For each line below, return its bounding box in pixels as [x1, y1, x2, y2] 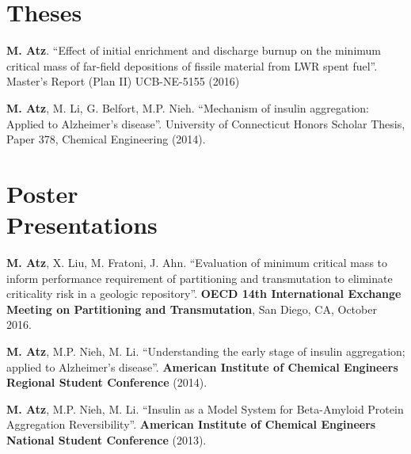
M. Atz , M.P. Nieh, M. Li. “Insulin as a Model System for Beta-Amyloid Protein [6, 400, 404, 417]
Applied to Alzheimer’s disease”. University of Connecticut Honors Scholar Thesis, [6, 115, 405, 132]
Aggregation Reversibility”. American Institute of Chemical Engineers [6, 416, 376, 433]
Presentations [6, 208, 158, 241]
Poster [6, 177, 78, 209]
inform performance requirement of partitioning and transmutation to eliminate [6, 269, 393, 286]
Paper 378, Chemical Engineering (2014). [6, 131, 206, 147]
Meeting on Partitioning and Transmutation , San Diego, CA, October [6, 300, 377, 317]
